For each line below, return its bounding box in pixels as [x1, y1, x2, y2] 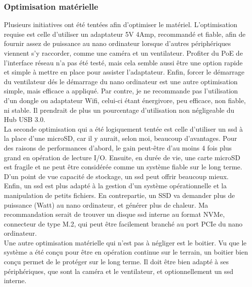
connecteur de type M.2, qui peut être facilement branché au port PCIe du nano [4, 218, 243, 228]
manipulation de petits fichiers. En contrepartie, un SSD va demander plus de [4, 190, 235, 200]
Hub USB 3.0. [4, 114, 46, 124]
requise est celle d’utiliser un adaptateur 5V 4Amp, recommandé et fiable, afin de [4, 29, 246, 39]
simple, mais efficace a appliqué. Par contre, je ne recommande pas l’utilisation [4, 86, 238, 96]
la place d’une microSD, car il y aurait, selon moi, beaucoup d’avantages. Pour [4, 133, 237, 143]
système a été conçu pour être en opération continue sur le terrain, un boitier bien [4, 247, 248, 257]
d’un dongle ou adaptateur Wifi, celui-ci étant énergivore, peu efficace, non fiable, [4, 95, 246, 105]
